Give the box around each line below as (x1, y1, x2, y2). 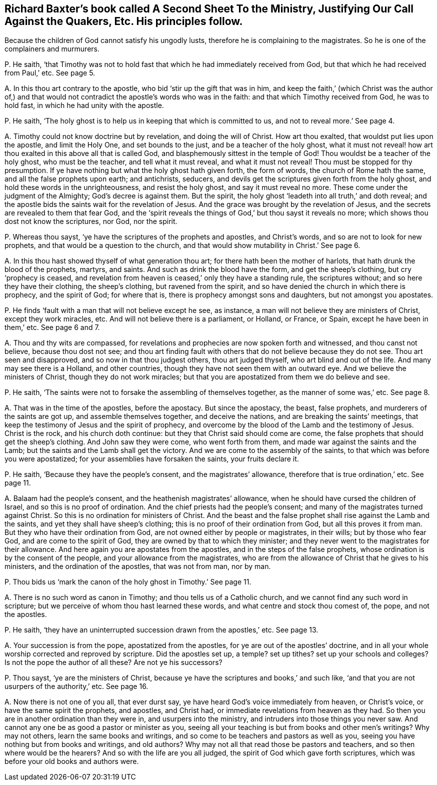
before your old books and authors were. (4, 757, 139, 766)
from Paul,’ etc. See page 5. (4, 68, 95, 77)
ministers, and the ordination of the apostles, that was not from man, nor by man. (4, 562, 271, 571)
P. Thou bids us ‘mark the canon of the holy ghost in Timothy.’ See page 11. (4, 577, 251, 586)
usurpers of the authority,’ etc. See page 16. (4, 682, 148, 691)
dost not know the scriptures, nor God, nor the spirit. (4, 217, 177, 226)
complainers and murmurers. (4, 44, 100, 53)
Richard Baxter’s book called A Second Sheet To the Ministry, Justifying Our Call (4, 2, 413, 15)
